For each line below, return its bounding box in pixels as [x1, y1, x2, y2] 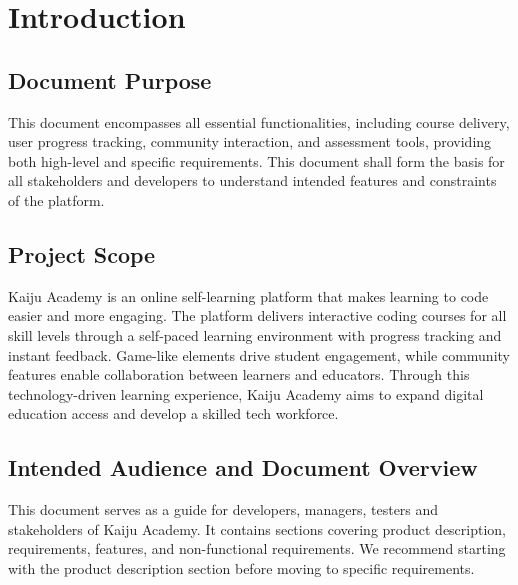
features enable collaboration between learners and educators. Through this [8, 364, 470, 385]
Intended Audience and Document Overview [8, 452, 478, 483]
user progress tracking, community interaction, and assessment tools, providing [8, 131, 492, 152]
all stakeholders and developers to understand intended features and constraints [8, 170, 497, 191]
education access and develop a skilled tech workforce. [8, 403, 339, 424]
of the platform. [8, 189, 105, 210]
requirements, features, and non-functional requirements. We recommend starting [8, 538, 506, 559]
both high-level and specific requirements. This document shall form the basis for [8, 150, 505, 171]
